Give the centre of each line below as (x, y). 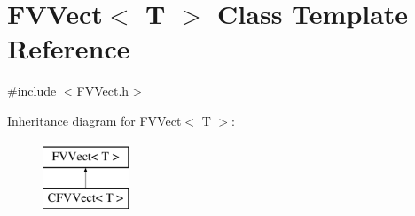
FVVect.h (103, 91)
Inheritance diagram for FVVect (94, 120)
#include (32, 91)
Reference (69, 48)
